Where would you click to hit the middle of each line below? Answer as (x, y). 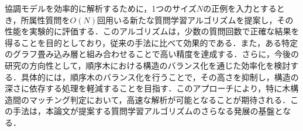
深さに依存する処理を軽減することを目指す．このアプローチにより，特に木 (148, 88)
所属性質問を (45, 20)
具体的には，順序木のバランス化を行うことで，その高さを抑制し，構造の (160, 77)
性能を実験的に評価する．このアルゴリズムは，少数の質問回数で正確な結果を (152, 31)
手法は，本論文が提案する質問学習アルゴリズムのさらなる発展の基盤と (148, 111)
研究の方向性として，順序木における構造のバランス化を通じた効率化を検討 (148, 65)
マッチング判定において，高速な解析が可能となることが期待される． (160, 99)
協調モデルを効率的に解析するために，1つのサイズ (101, 8)
